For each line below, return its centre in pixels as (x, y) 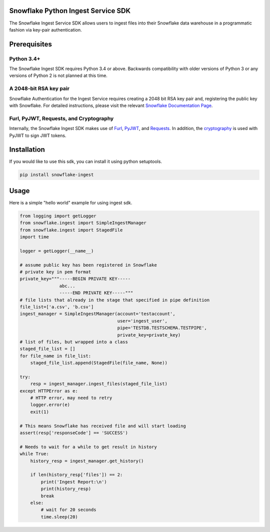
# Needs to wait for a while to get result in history (88, 447)
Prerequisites (30, 44)
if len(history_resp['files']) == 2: (76, 475)
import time (34, 237)
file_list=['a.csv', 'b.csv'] (57, 307)
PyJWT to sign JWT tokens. (38, 135)
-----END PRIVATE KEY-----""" (96, 293)
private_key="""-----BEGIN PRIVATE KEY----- (75, 279)
